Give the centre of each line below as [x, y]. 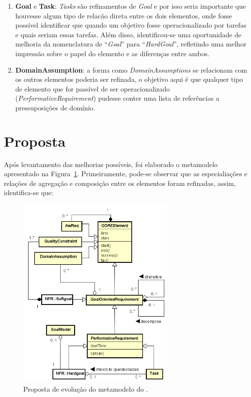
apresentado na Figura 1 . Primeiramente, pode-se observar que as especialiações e [126, 174]
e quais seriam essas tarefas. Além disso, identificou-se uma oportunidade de [128, 34]
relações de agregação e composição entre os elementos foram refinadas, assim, [120, 183]
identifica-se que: [29, 192]
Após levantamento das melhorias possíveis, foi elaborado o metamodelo [111, 164]
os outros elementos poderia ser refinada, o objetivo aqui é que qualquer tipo [129, 79]
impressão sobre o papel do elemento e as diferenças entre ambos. [112, 53]
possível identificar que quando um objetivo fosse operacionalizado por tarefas [131, 25]
